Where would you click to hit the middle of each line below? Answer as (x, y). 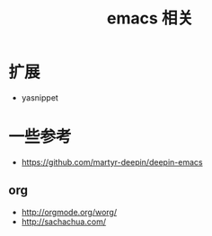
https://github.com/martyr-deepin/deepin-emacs (112, 162)
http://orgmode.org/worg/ (69, 212)
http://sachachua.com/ (64, 222)
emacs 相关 (150, 18)
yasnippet (40, 97)
